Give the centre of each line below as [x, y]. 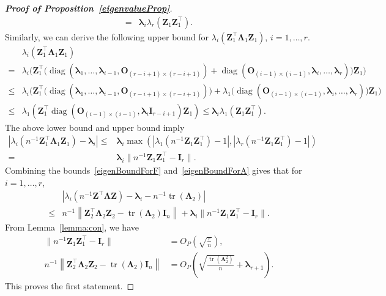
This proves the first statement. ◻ [70, 285]
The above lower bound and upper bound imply [95, 127]
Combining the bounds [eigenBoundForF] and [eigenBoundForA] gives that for [154, 170]
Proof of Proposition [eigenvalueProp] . [89, 8]
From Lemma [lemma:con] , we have [72, 227]
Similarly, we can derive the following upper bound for [107, 36]
